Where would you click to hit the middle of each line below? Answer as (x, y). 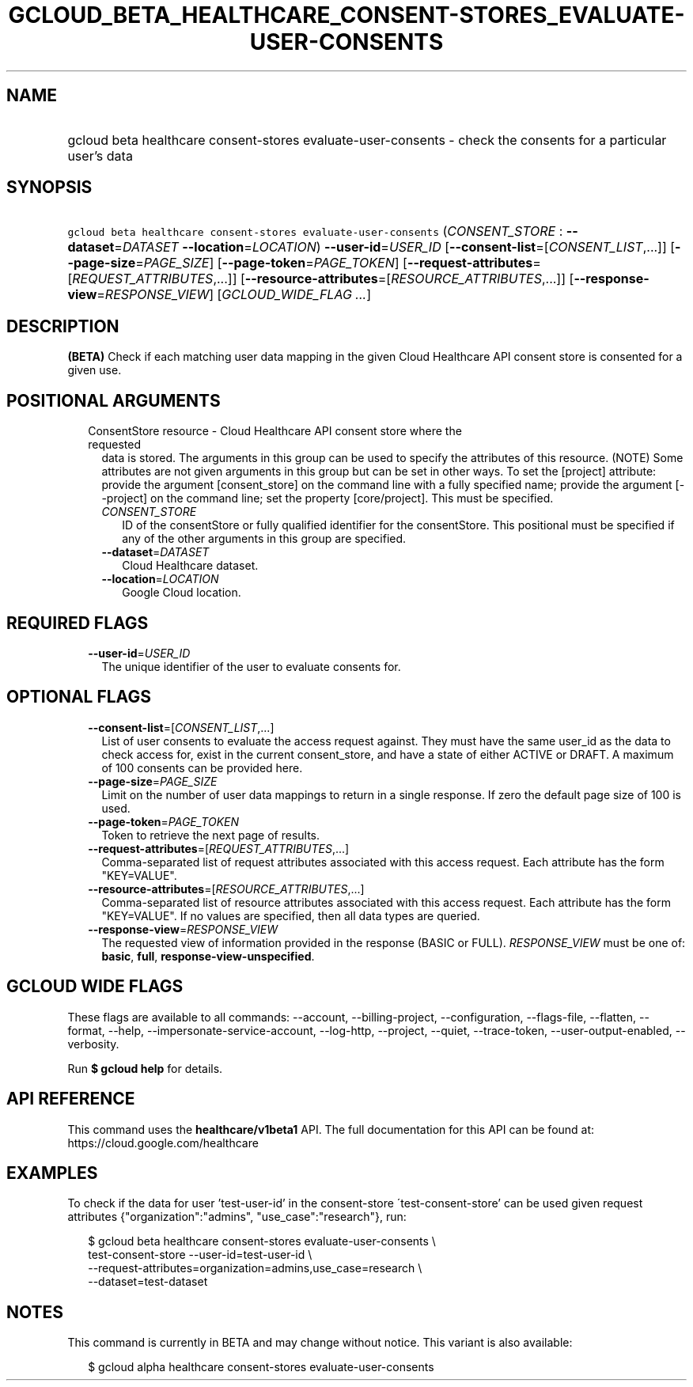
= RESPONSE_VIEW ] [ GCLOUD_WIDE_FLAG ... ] (234, 295)
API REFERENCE (71, 1099)
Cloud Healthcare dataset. (190, 566)
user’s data (100, 155)
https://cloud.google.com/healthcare (163, 1143)
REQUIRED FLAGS (78, 623)
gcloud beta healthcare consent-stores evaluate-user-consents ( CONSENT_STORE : (315, 231)
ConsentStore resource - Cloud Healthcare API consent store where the (275, 431)
